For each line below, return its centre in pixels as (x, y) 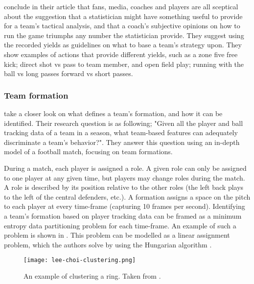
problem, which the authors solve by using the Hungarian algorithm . (108, 244)
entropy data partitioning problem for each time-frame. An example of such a (120, 225)
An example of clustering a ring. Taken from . (92, 275)
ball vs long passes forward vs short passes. (69, 73)
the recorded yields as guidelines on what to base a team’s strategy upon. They (123, 45)
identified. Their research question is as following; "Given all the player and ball (124, 123)
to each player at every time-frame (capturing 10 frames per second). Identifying (125, 206)
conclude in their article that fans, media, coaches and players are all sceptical (121, 6)
